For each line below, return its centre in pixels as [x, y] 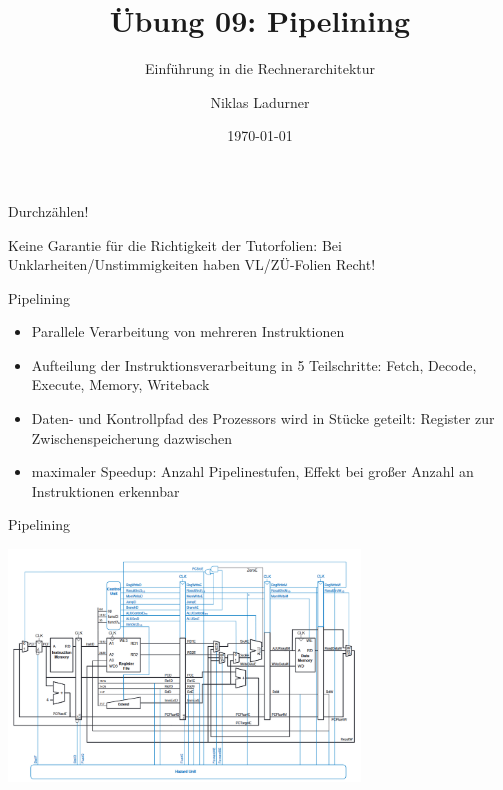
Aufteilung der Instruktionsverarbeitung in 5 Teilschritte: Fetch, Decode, [254, 364]
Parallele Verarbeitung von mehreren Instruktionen [188, 331]
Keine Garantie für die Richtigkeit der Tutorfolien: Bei [175, 244]
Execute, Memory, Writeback [120, 384]
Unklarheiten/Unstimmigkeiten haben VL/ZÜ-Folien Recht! [192, 264]
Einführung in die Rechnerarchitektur [260, 68]
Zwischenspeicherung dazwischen [131, 437]
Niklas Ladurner [260, 101]
